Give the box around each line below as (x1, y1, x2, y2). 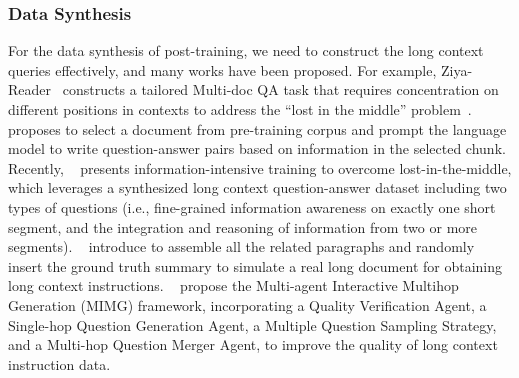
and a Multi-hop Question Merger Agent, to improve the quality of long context (8, 334, 498, 355)
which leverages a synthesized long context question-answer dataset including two (8, 177, 507, 198)
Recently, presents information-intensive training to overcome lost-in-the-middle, (8, 157, 512, 178)
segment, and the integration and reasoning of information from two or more (8, 216, 478, 237)
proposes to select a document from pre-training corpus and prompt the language (8, 118, 507, 139)
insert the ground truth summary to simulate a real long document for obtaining (8, 255, 503, 276)
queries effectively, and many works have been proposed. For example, (8, 59, 437, 80)
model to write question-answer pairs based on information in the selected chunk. (8, 138, 506, 159)
